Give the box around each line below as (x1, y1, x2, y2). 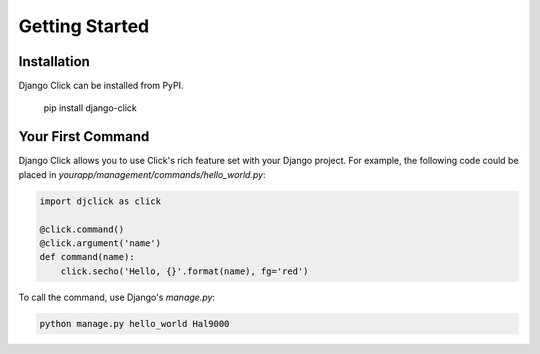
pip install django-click (43, 102, 137, 114)
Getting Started (18, 15, 150, 37)
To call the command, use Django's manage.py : (18, 291, 215, 303)
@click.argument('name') (39, 237, 162, 249)
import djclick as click (39, 195, 162, 207)
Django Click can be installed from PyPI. (18, 80, 184, 92)
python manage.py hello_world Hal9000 (39, 318, 230, 329)
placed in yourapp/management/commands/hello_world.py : (18, 168, 266, 180)
